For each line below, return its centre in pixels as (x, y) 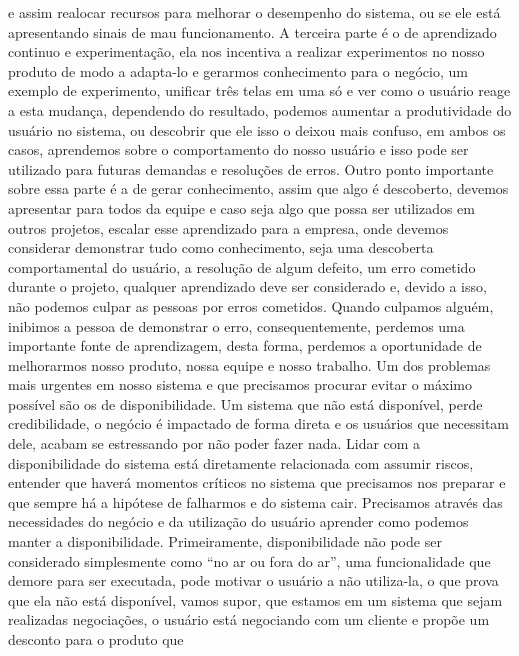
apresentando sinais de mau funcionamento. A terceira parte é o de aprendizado (252, 31)
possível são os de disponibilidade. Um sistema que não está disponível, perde (245, 403)
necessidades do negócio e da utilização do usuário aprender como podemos (238, 521)
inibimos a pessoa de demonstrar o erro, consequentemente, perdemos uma (236, 325)
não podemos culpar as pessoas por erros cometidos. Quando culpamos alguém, (251, 305)
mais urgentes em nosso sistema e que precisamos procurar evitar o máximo (240, 384)
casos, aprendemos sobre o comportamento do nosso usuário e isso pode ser (238, 149)
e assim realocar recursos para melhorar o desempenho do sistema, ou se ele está (254, 12)
